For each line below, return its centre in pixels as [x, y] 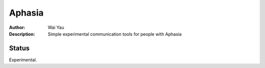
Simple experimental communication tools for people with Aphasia [115, 34]
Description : [22, 34]
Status [19, 48]
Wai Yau [56, 27]
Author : [17, 27]
